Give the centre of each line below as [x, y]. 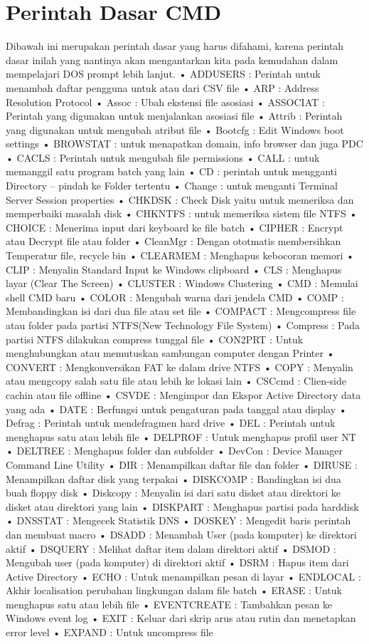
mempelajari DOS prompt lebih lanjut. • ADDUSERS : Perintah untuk [163, 74]
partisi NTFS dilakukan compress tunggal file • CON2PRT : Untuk [155, 339]
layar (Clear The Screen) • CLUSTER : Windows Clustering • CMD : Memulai [182, 283]
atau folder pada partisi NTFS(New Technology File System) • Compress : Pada [183, 325]
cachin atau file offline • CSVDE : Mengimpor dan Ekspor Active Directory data [183, 394]
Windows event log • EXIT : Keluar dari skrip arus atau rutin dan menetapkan [181, 618]
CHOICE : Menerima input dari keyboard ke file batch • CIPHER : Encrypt [175, 227]
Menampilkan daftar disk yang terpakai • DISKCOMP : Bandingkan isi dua [173, 478]
